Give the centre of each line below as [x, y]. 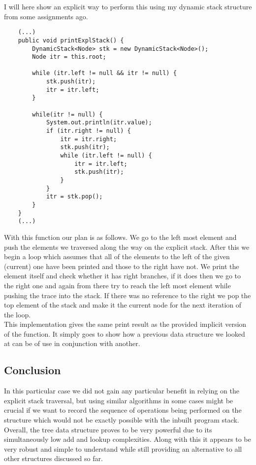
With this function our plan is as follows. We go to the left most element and [120, 237]
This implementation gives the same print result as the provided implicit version [125, 324]
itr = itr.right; [89, 139]
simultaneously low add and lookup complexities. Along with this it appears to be [128, 439]
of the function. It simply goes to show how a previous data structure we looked [125, 333]
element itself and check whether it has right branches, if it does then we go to [123, 276]
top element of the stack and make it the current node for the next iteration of [123, 305]
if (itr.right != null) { [88, 131]
